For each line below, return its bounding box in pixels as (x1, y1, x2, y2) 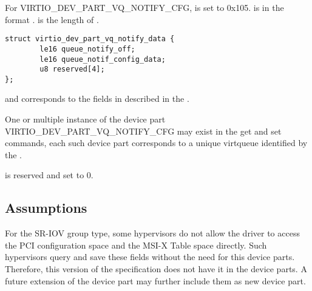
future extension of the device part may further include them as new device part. (5, 274, 306, 287)
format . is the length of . (5, 13, 99, 25)
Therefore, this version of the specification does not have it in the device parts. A (5, 263, 307, 275)
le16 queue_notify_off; (39, 44, 135, 53)
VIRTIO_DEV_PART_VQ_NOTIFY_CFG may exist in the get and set (5, 124, 282, 137)
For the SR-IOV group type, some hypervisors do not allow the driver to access (5, 227, 300, 239)
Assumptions (5, 198, 87, 217)
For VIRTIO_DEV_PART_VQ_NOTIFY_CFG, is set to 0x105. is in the (5, 1, 284, 13)
